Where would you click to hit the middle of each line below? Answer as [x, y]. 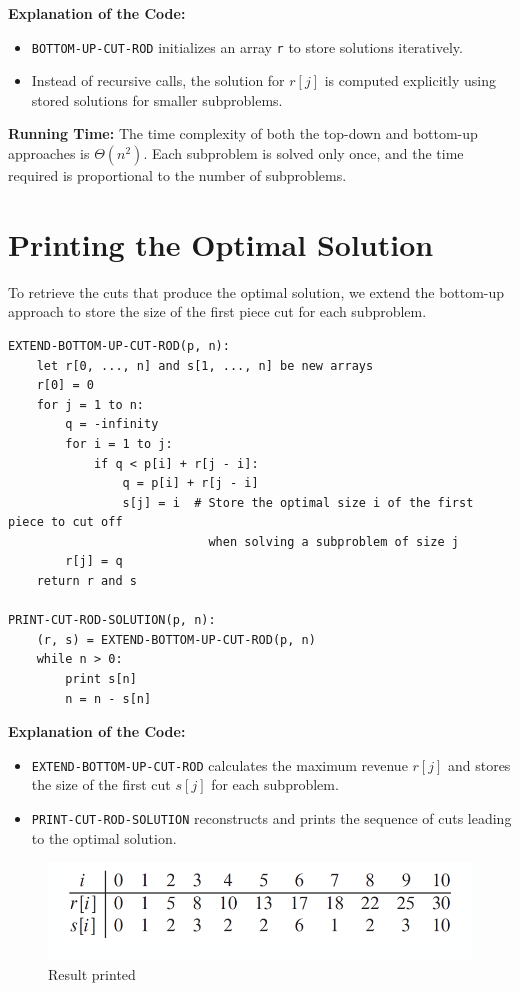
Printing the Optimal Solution [221, 243]
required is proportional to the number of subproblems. [177, 175]
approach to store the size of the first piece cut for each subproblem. [217, 311]
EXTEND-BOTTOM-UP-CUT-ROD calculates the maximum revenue [219, 764]
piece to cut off [65, 522]
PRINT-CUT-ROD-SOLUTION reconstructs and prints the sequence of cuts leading [271, 818]
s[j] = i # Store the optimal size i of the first [298, 502]
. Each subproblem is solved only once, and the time [303, 153]
